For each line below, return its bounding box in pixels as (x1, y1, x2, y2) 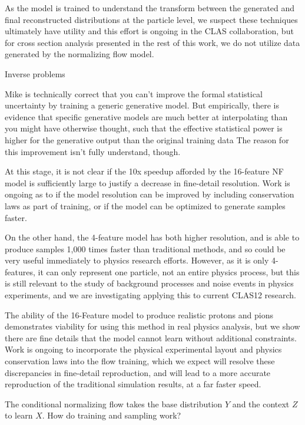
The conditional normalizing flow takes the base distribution (5, 397, 223, 410)
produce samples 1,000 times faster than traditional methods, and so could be (5, 242, 286, 255)
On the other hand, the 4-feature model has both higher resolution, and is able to (5, 231, 300, 243)
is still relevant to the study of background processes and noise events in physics (5, 277, 294, 289)
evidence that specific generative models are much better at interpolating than (5, 110, 288, 123)
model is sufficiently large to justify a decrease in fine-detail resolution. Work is (5, 176, 290, 189)
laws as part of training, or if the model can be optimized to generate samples (5, 199, 286, 212)
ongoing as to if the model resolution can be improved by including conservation (5, 188, 294, 200)
